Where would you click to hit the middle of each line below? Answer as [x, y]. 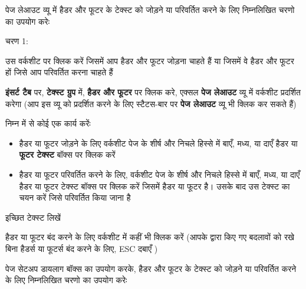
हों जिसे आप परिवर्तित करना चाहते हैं [59, 72]
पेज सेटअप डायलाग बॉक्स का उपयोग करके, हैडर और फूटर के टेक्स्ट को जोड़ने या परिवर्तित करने [151, 268]
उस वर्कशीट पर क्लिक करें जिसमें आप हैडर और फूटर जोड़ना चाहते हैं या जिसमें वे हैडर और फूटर [150, 60]
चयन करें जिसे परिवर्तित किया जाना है [75, 197]
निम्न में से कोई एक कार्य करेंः [48, 123]
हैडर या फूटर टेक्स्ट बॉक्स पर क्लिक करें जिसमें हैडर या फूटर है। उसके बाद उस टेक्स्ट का [154, 186]
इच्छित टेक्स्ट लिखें [33, 217]
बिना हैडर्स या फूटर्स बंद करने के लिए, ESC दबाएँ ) [82, 248]
